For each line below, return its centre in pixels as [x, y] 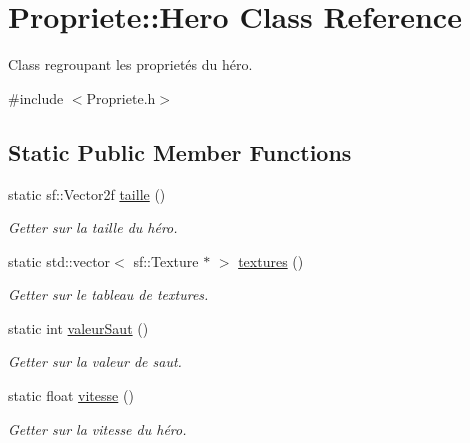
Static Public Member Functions [180, 151]
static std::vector [59, 260]
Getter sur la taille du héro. [93, 227]
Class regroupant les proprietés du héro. [130, 64]
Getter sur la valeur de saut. [95, 361]
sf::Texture [166, 260]
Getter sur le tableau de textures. [108, 294]
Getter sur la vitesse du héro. [97, 428]
